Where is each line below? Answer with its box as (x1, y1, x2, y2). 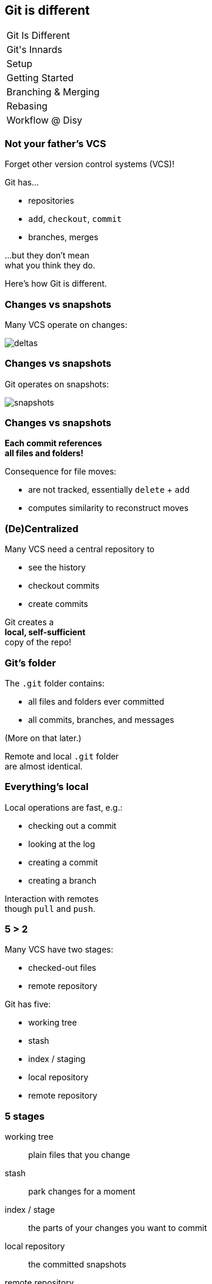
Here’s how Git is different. (5, 278, 107, 289)
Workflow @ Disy (6, 114, 83, 127)
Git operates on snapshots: (5, 379, 109, 389)
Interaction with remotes (5, 893, 99, 904)
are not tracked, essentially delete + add (28, 485, 190, 495)
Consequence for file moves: (5, 466, 116, 477)
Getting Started (6, 72, 74, 84)
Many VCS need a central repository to (5, 544, 155, 555)
